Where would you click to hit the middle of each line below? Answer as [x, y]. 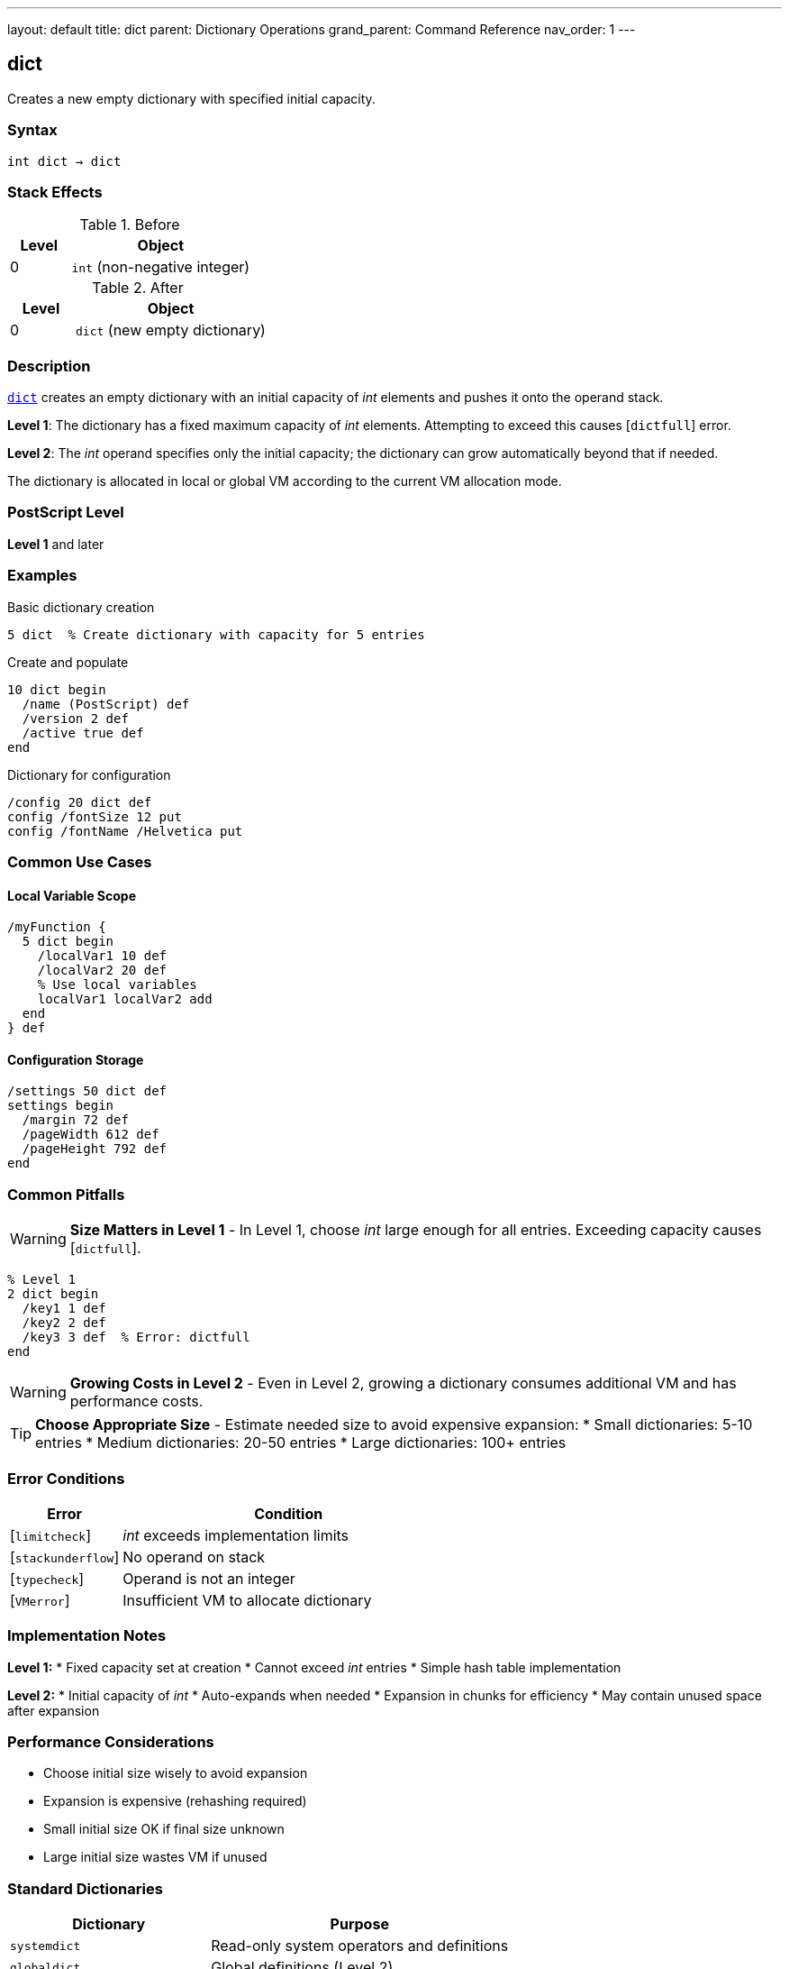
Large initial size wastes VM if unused [155, 1857]
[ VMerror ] [40, 1600]
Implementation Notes [87, 1636]
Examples [42, 576]
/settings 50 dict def [87, 1091]
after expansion [54, 1710]
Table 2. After [138, 288]
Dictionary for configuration [89, 774]
